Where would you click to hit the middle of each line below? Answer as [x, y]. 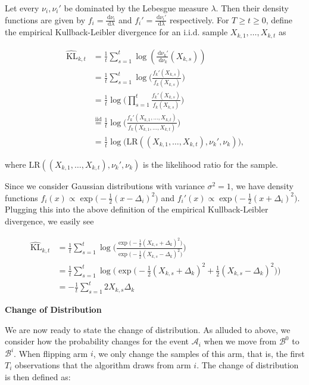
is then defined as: [38, 376]
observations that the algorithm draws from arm [103, 365]
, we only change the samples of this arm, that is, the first [199, 353]
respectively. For [199, 19]
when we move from [240, 341]
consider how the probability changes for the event [97, 341]
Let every [22, 8]
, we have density [262, 185]
